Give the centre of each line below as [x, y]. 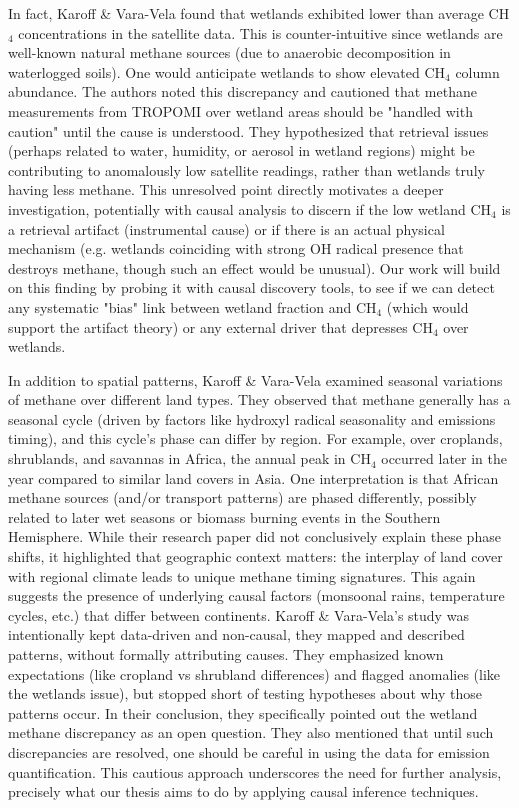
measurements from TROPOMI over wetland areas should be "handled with [240, 110]
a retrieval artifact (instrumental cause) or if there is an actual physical [226, 228]
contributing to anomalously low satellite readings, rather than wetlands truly [246, 169]
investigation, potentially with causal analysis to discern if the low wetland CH [250, 208]
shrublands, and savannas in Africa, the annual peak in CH [189, 458]
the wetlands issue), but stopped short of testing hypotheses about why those [245, 693]
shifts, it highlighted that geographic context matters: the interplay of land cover [255, 556]
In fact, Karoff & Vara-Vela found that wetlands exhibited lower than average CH [259, 13]
